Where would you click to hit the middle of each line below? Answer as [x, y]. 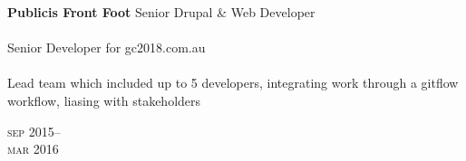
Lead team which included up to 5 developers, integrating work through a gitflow [233, 83]
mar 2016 [33, 149]
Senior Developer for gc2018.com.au [107, 47]
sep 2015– [34, 131]
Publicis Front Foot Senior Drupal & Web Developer [161, 12]
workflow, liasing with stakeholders [104, 100]
